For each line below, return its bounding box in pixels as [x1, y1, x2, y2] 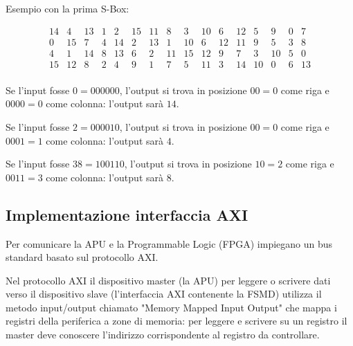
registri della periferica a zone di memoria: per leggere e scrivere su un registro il [6, 313, 347, 328]
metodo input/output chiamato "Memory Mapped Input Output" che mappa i [6, 300, 337, 314]
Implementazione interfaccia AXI [6, 203, 248, 225]
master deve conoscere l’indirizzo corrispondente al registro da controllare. [6, 327, 320, 342]
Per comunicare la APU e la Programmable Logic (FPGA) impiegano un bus [6, 236, 333, 251]
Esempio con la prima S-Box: [6, 1, 129, 15]
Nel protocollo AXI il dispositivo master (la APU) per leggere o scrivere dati [6, 273, 331, 287]
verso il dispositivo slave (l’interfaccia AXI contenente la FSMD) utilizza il [6, 286, 322, 301]
